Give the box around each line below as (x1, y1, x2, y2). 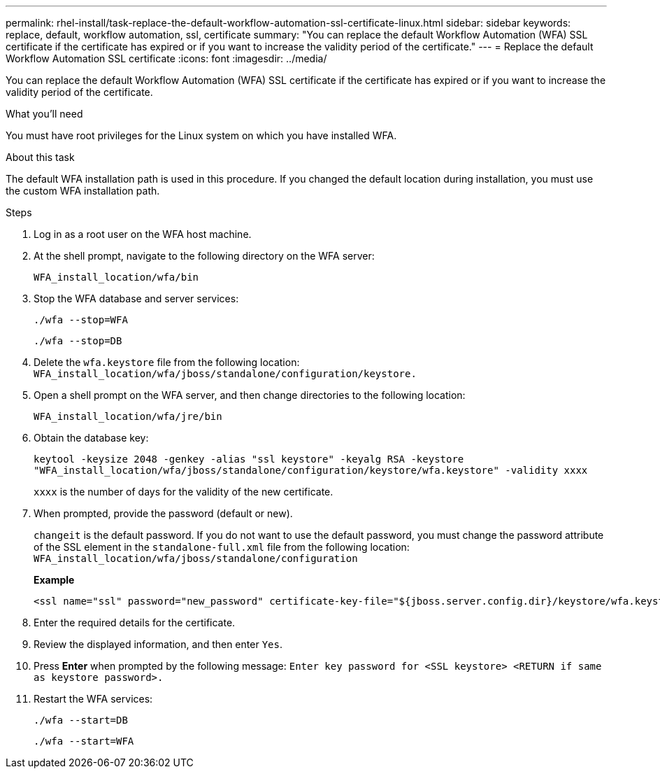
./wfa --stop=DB (34, 335, 122, 346)
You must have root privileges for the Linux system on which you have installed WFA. (6, 129, 397, 141)
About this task (6, 151, 75, 163)
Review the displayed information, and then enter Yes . (34, 638, 282, 650)
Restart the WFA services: (34, 693, 153, 705)
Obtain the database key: (34, 432, 149, 444)
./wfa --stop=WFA (34, 314, 128, 325)
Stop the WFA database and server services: (34, 293, 239, 304)
